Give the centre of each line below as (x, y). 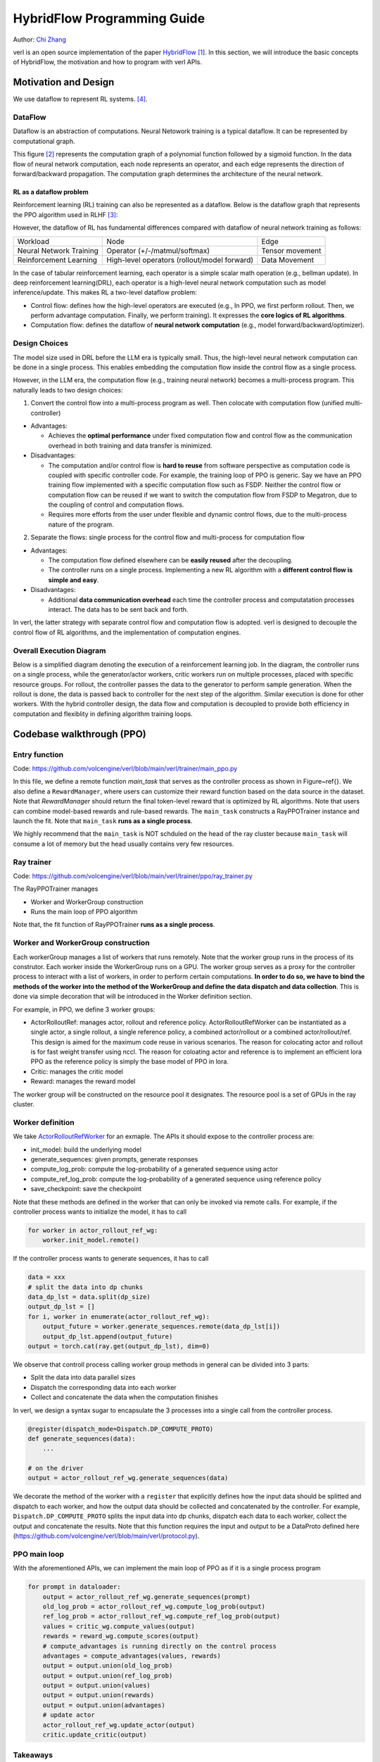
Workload (33, 241)
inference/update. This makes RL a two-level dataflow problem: (105, 292)
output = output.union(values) (96, 1686)
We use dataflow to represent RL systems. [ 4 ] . (80, 99)
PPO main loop (39, 1554)
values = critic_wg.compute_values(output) (119, 1626)
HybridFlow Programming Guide (109, 18)
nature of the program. (81, 524)
